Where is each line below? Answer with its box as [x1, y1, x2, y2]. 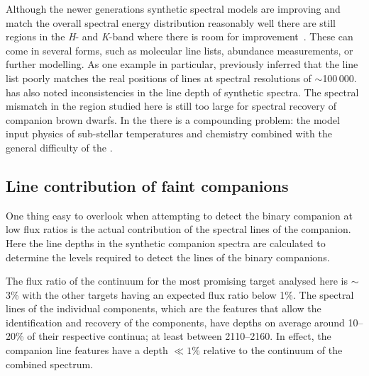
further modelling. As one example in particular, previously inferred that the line [6, 57, 358, 72]
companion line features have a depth [6, 343, 168, 358]
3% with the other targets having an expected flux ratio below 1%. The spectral [6, 287, 354, 302]
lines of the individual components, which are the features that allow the [6, 301, 321, 316]
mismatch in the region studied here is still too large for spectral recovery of [6, 98, 337, 113]
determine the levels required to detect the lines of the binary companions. [6, 249, 330, 264]
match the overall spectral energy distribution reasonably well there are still [6, 15, 336, 30]
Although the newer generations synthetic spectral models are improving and [6, 1, 341, 16]
